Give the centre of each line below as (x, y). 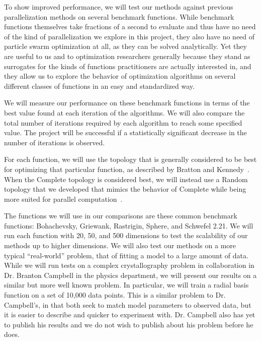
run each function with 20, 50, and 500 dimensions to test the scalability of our (126, 235)
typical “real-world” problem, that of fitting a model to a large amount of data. (126, 255)
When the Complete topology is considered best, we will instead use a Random (126, 179)
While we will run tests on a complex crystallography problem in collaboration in (129, 265)
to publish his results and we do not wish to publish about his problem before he (129, 324)
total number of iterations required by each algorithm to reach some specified (123, 122)
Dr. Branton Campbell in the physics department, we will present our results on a (130, 275)
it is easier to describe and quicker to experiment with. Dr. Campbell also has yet (130, 315)
